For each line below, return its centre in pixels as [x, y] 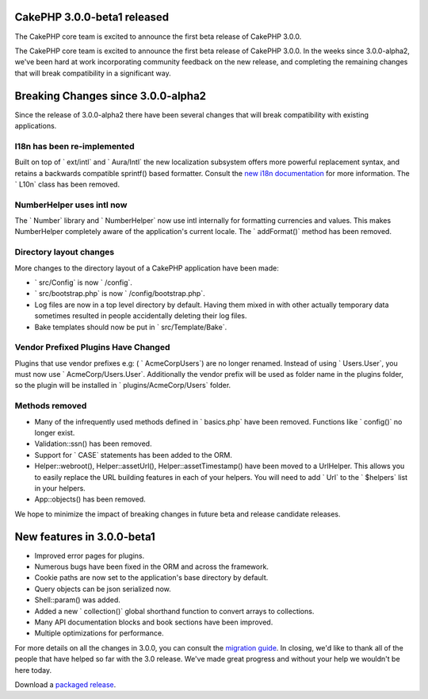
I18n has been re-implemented [75, 146]
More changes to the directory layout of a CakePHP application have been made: [147, 268]
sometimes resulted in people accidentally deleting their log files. [141, 316]
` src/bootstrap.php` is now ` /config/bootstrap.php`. [120, 294]
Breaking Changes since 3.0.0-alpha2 [110, 96]
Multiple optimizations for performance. [99, 633]
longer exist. [55, 432]
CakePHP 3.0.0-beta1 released [92, 17]
